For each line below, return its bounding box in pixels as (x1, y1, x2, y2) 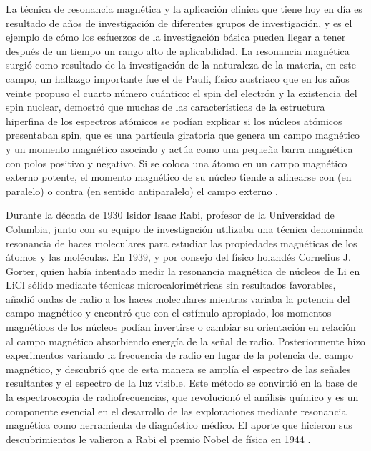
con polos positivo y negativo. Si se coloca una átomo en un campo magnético (6, 155, 347, 170)
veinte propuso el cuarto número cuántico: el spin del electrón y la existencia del (6, 85, 357, 100)
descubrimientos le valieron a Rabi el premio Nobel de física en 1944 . (6, 431, 311, 446)
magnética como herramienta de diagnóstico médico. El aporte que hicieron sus (6, 417, 352, 432)
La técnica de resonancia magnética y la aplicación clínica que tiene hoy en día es (6, 1, 362, 16)
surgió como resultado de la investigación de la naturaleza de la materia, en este (6, 57, 357, 72)
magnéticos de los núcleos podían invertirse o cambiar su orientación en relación (6, 319, 356, 334)
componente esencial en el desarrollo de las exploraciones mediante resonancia (6, 403, 347, 418)
